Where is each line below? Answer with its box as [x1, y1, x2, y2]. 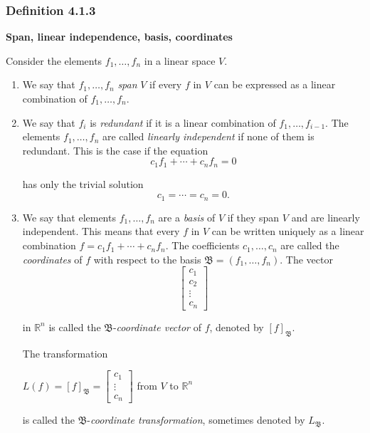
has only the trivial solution [22, 176, 144, 191]
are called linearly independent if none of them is [102, 129, 314, 144]
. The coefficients [165, 238, 240, 253]
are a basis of [158, 209, 216, 224]
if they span [227, 209, 280, 224]
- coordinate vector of [112, 319, 201, 334]
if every [149, 77, 182, 92]
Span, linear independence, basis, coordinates [6, 29, 233, 44]
